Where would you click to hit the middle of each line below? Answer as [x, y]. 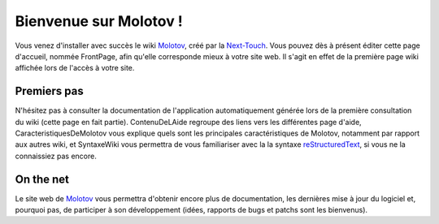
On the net [42, 179]
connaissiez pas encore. [56, 156]
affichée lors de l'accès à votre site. [75, 68]
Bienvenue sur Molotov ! [99, 21]
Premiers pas [50, 91]
